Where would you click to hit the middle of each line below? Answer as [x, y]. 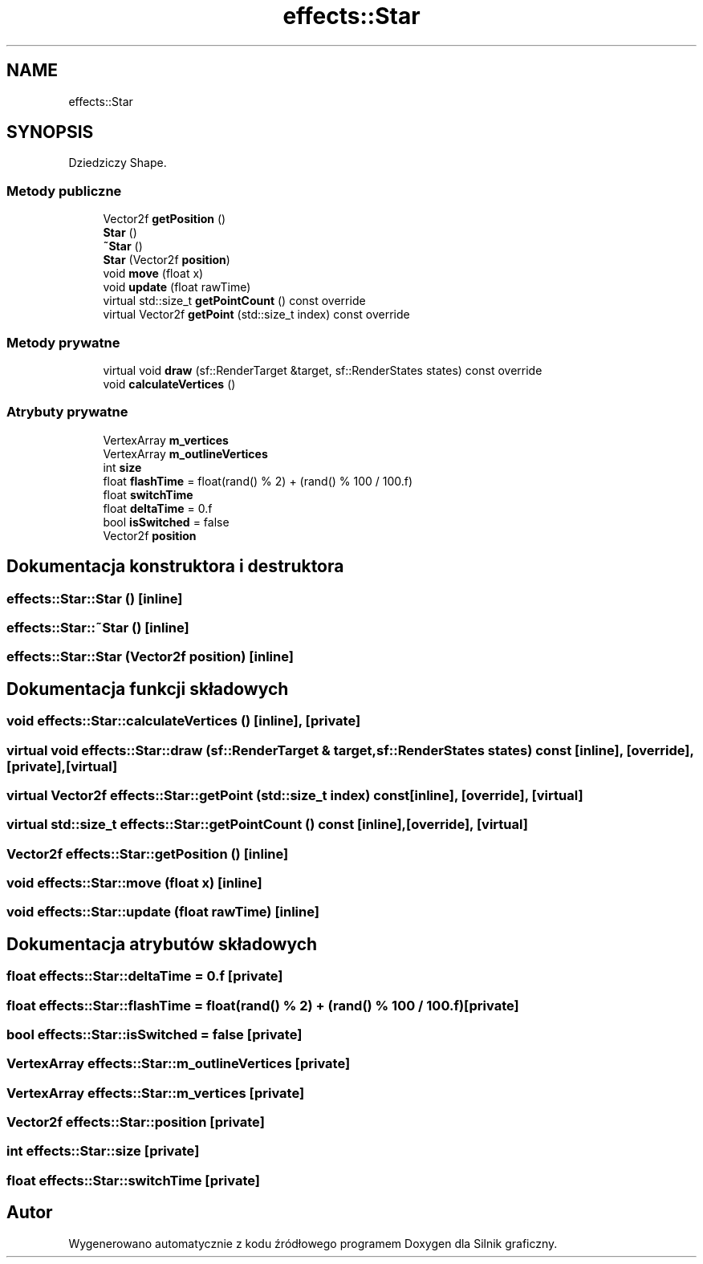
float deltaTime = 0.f [158, 508]
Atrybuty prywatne [67, 412]
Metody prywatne [63, 342]
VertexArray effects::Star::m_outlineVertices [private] [179, 1064]
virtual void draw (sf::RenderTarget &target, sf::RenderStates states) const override [323, 370]
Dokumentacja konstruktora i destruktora [175, 567]
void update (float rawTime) [177, 287]
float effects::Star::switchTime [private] [133, 1180]
